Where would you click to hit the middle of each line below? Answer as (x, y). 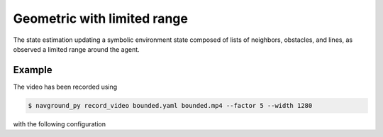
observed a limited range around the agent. (76, 49)
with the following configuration (60, 124)
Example (33, 70)
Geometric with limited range (100, 18)
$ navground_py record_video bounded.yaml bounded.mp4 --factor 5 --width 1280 (170, 105)
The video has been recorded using (65, 87)
